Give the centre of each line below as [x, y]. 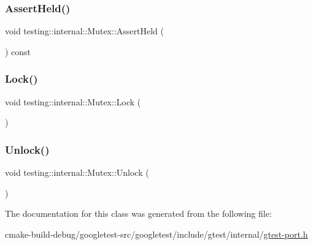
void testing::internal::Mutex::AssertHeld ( [84, 31]
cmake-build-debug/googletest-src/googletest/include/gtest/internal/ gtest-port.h [156, 234]
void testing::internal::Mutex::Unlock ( [77, 172]
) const [18, 51]
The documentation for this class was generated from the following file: [138, 213]
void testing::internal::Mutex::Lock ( [73, 101]
